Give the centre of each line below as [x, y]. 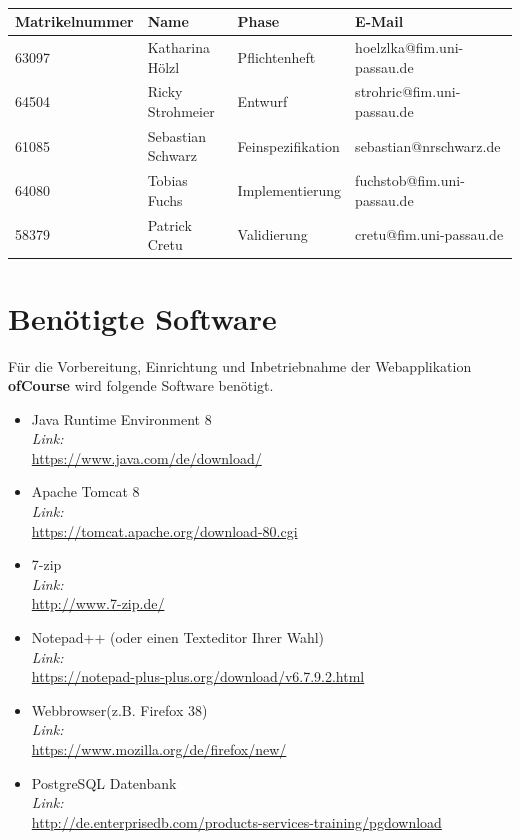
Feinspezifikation [288, 145]
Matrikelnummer [74, 21]
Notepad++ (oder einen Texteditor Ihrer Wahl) [178, 637]
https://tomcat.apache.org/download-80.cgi [164, 530]
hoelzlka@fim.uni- [409, 46]
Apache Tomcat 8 [85, 491]
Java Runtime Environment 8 [121, 418]
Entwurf [262, 101]
